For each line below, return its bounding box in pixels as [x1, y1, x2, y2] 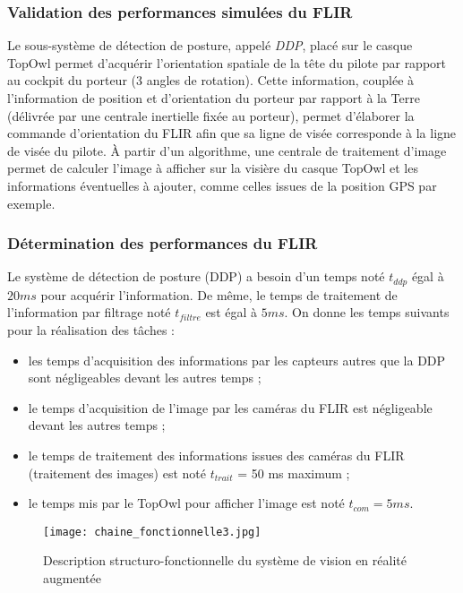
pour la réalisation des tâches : [7, 321, 175, 339]
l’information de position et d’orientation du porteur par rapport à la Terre [7, 89, 420, 107]
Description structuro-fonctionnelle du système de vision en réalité [43, 551, 407, 570]
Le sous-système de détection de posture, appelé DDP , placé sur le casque [7, 36, 413, 55]
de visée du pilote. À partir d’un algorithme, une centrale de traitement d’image [7, 141, 447, 159]
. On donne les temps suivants [284, 303, 450, 322]
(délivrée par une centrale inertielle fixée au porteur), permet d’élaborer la [7, 106, 415, 125]
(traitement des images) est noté [28, 463, 206, 482]
